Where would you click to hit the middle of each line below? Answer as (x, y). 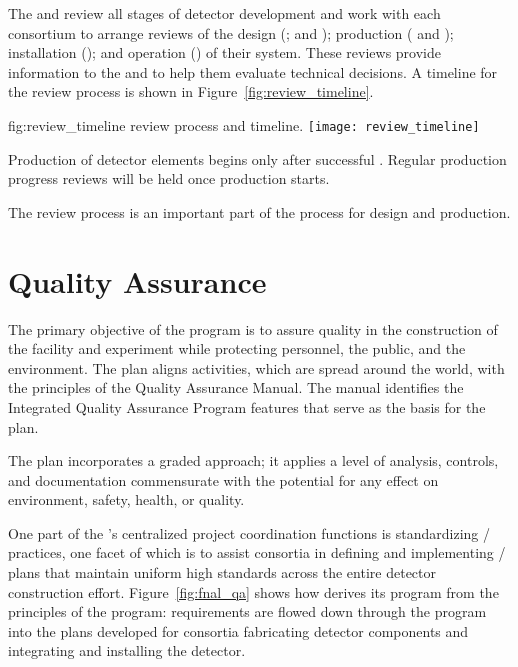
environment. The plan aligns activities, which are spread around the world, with (256, 367)
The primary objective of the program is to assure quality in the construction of (253, 328)
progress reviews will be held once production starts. (169, 178)
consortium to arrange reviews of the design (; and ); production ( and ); (231, 32)
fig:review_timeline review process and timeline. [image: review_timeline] (244, 124)
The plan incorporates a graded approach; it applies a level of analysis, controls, (253, 460)
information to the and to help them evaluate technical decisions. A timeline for (253, 71)
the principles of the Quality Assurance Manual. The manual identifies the (236, 387)
